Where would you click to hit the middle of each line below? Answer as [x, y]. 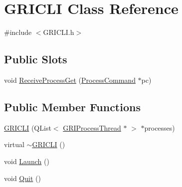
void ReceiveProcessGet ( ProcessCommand [70, 80]
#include [18, 32]
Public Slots [36, 59]
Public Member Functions [72, 106]
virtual [14, 144]
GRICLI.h [59, 32]
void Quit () [22, 178]
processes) [160, 127]
